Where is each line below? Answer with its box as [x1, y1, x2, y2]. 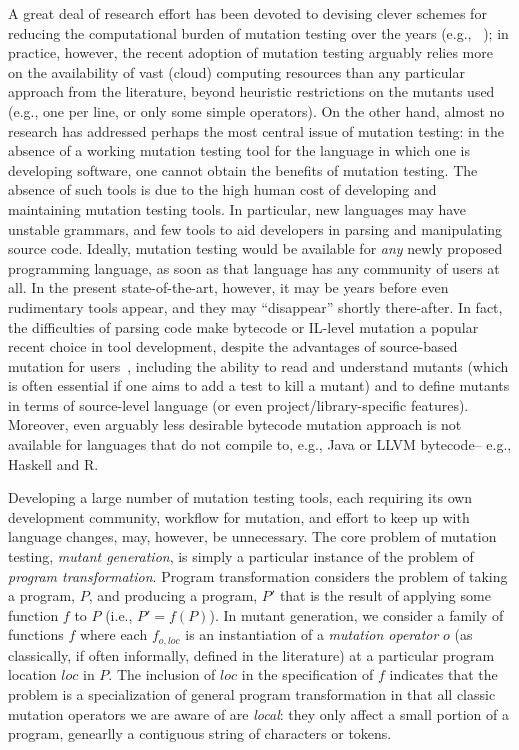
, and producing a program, [88, 585, 258, 606]
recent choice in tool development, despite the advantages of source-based [8, 336, 458, 357]
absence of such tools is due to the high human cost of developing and [8, 179, 437, 200]
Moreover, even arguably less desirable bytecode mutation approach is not [8, 414, 462, 435]
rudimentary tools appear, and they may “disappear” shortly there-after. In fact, [8, 296, 503, 317]
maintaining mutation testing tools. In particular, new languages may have [8, 198, 467, 219]
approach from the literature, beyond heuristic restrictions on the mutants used [8, 81, 495, 102]
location [8, 664, 57, 685]
